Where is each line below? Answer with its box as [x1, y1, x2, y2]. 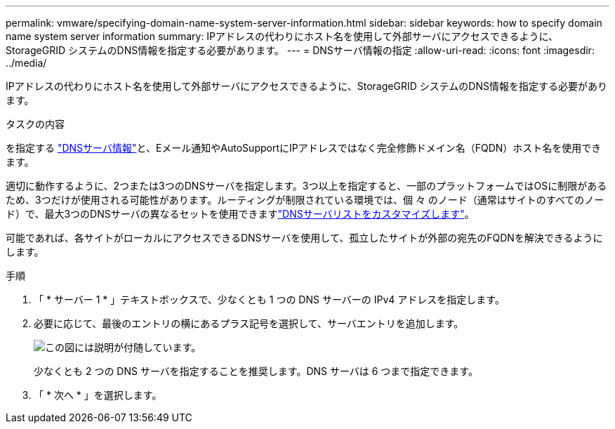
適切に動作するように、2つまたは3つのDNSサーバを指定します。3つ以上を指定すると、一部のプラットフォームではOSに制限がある [6, 180, 607, 192]
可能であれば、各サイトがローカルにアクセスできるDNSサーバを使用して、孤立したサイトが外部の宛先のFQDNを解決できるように [6, 232, 603, 244]
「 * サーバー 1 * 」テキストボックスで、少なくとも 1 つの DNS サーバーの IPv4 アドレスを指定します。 [34, 293, 505, 305]
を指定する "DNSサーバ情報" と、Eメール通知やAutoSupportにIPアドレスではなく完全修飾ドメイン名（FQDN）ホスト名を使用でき [6, 142, 602, 154]
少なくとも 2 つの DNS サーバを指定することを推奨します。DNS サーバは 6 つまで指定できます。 [34, 365, 478, 377]
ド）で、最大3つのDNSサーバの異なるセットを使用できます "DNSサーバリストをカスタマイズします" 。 [6, 208, 475, 220]
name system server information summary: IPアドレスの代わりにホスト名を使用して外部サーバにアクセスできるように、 [6, 30, 559, 42]
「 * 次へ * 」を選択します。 [34, 389, 162, 401]
